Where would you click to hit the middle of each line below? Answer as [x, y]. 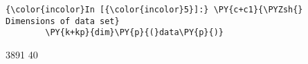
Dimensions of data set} [63, 21]
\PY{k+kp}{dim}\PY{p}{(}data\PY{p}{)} [134, 33]
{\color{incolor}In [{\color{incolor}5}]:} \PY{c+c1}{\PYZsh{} [154, 10]
